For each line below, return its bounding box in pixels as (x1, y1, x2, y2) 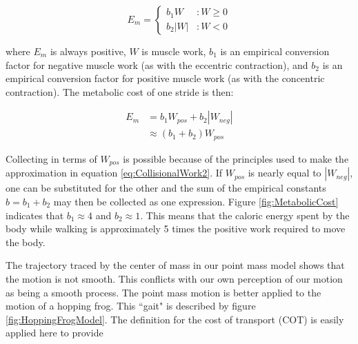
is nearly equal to (248, 165, 321, 180)
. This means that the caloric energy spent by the (140, 208, 350, 222)
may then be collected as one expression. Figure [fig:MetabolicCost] (53, 194, 339, 208)
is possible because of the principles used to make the (123, 151, 349, 165)
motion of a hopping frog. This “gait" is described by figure (6, 299, 256, 313)
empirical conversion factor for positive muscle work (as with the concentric (6, 71, 325, 85)
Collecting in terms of (6, 151, 97, 165)
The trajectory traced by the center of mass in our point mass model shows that (6, 258, 345, 272)
